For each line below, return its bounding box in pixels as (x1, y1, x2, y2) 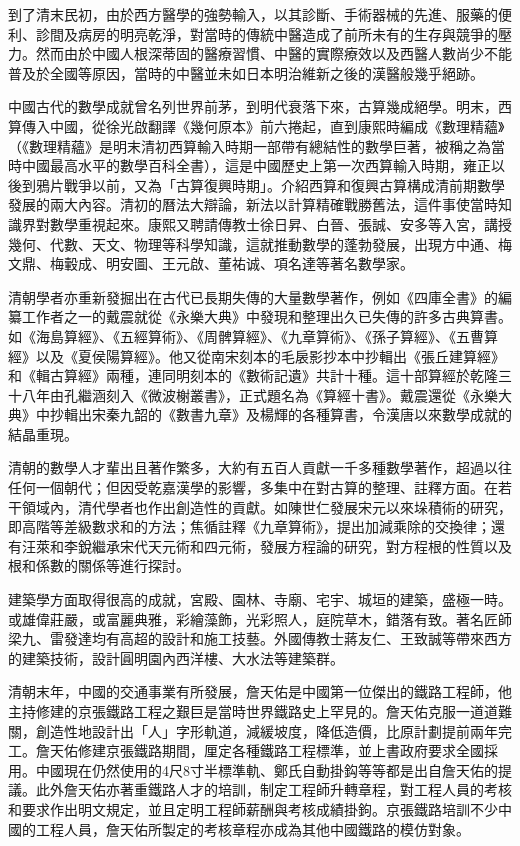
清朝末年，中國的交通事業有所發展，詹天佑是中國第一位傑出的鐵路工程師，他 (8, 681, 512, 702)
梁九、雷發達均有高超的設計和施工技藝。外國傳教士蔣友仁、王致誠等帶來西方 (8, 628, 512, 649)
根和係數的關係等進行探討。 (8, 555, 190, 576)
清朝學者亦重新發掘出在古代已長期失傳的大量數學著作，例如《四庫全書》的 (8, 286, 498, 307)
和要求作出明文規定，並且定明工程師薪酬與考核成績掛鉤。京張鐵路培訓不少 (8, 798, 498, 819)
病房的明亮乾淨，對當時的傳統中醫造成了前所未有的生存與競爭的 (77, 23, 498, 44)
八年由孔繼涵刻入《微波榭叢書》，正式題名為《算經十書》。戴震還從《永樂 (21, 384, 498, 405)
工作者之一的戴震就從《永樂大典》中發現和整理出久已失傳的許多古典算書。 (21, 306, 512, 327)
